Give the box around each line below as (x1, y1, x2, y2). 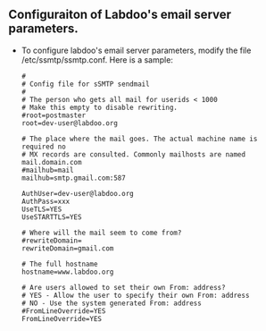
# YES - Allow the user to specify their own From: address (21, 291, 250, 300)
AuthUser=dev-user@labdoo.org (21, 189, 135, 198)
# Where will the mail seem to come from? (21, 228, 182, 237)
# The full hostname (21, 259, 98, 268)
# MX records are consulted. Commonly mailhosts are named (21, 149, 246, 159)
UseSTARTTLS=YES (21, 212, 82, 222)
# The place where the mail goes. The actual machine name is (21, 134, 258, 143)
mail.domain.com (21, 157, 82, 166)
